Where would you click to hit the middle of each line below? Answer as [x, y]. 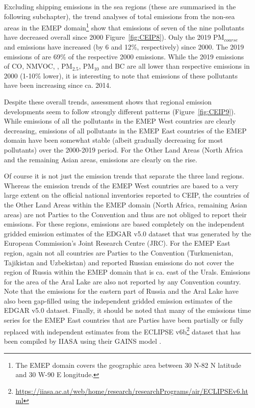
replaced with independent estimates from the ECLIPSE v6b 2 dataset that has [122, 331]
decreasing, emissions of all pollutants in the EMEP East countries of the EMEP [125, 130]
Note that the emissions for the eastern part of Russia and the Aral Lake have [121, 291]
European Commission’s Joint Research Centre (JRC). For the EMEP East [117, 243]
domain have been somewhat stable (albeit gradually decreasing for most [114, 140]
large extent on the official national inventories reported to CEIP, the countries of [127, 195]
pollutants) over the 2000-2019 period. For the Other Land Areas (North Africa [124, 149]
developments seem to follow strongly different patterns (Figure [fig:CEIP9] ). [120, 111]
